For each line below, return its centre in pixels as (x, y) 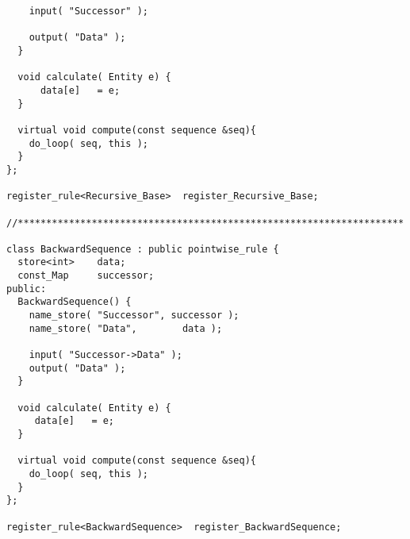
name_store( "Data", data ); (126, 328)
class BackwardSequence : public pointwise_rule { (143, 249)
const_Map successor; (86, 276)
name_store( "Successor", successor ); (134, 316)
